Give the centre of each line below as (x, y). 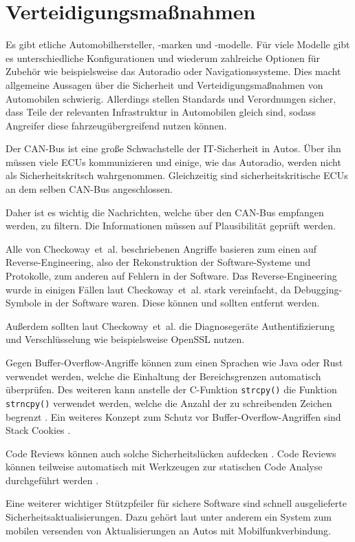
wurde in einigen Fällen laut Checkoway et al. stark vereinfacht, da (148, 289)
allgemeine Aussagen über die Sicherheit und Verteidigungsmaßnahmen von (164, 84)
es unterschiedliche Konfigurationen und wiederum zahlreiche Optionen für (163, 58)
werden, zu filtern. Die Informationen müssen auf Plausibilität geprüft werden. (171, 226)
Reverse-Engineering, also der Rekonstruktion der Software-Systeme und (158, 262)
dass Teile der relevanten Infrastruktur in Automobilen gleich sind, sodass (161, 112)
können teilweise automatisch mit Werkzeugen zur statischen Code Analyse (164, 467)
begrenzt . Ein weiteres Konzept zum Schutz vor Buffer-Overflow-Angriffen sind (173, 416)
